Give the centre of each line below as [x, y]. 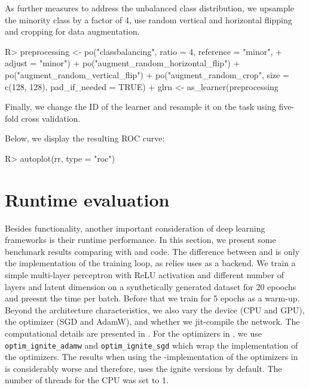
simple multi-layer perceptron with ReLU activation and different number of [144, 275]
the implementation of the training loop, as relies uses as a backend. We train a [150, 263]
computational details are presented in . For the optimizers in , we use [133, 333]
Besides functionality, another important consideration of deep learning [135, 228]
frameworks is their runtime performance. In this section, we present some [140, 240]
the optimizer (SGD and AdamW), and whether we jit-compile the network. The [152, 321]
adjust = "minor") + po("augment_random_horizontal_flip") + [123, 63]
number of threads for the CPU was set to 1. [87, 380]
